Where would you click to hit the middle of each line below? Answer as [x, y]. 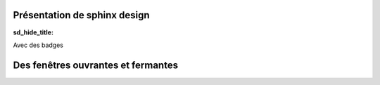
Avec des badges [38, 45]
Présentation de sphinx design [82, 15]
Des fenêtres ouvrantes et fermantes [96, 65]
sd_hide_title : [33, 32]
